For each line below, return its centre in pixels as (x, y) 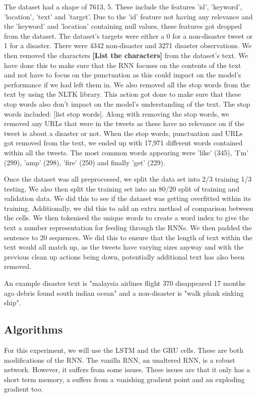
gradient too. (24, 389)
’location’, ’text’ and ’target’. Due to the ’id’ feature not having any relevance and (128, 16)
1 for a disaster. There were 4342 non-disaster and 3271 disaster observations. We (128, 45)
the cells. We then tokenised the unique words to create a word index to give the (127, 218)
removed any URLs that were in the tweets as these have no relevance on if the (124, 123)
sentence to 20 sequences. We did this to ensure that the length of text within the (128, 237)
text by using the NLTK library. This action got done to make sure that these (123, 94)
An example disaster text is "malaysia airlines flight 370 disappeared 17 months (125, 283)
